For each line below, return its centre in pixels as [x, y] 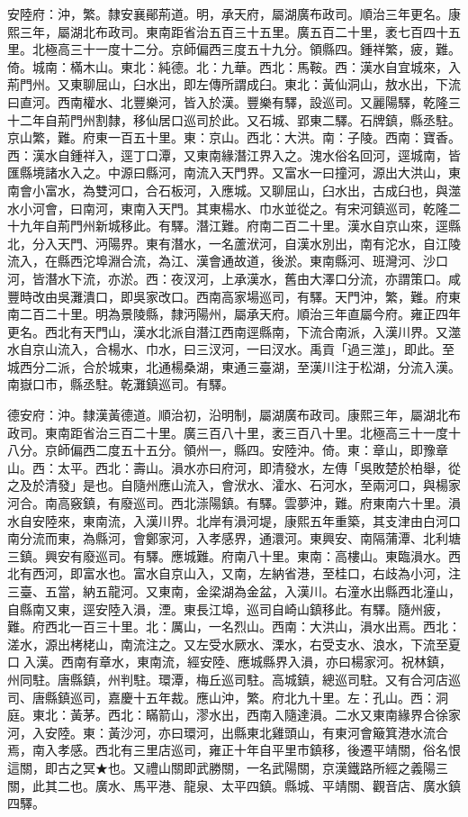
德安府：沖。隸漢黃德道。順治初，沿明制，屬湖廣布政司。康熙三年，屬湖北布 [234, 415]
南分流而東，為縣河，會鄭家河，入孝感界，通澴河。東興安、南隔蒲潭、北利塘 [234, 538]
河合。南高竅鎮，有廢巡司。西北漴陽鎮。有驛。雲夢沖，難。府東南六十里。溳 [234, 503]
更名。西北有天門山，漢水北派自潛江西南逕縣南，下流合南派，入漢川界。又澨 [234, 331]
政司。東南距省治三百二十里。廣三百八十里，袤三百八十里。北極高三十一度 [228, 432]
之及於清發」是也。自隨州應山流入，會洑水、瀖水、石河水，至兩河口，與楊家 [234, 485]
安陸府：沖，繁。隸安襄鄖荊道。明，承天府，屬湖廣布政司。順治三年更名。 [228, 14]
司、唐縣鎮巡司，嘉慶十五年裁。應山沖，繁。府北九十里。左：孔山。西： [221, 697]
